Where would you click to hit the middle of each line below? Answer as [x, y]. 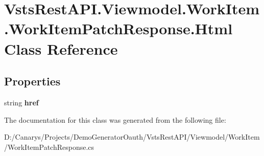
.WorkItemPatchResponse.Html [118, 28]
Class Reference [61, 48]
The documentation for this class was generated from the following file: [115, 119]
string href [21, 102]
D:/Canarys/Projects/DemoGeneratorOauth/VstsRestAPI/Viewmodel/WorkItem [132, 137]
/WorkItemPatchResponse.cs [49, 147]
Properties [32, 81]
